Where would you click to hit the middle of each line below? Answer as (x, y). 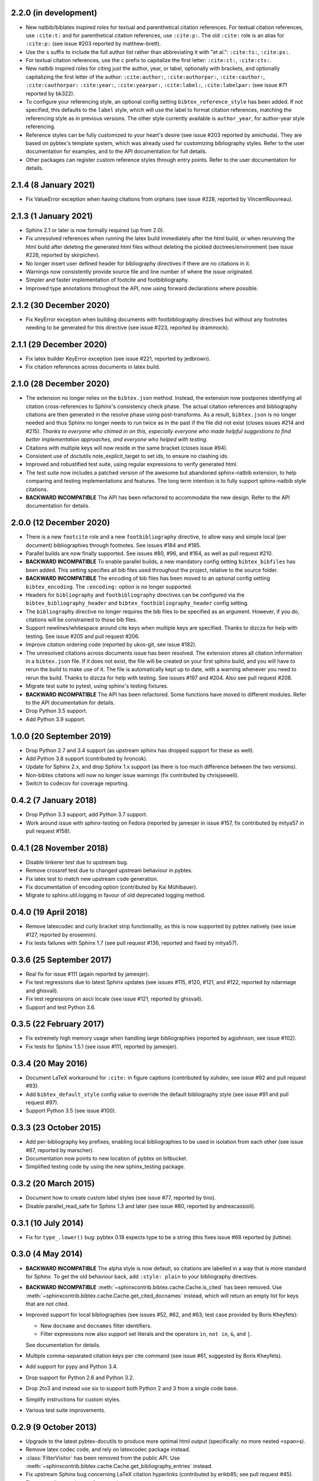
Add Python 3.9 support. (56, 719)
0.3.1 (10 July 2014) (47, 1223)
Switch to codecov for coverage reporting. (77, 783)
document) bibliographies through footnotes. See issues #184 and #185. (113, 545)
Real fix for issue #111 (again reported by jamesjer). (88, 974)
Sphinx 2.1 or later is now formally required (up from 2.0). (95, 230)
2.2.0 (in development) (54, 13)
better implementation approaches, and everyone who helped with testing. (117, 440)
